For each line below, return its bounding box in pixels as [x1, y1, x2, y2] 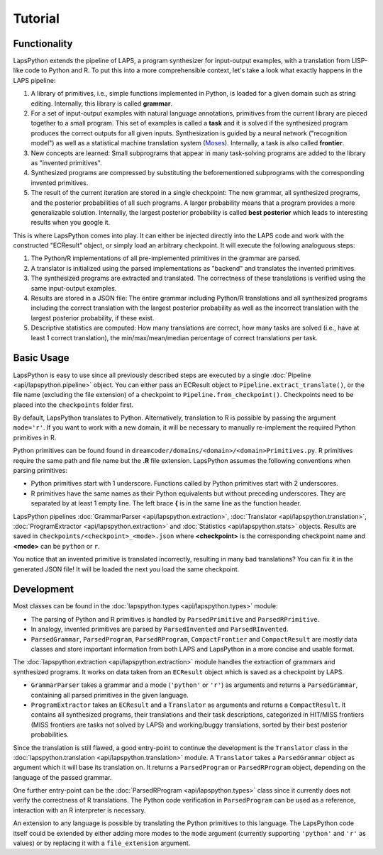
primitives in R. [13, 433, 57, 442]
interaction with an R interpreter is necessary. [13, 805, 146, 815]
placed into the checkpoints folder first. [13, 401, 134, 409]
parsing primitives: [13, 466, 67, 475]
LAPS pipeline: [13, 76, 56, 84]
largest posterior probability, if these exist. [30, 313, 155, 322]
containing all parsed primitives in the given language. [30, 691, 189, 699]
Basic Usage [13, 352, 70, 364]
